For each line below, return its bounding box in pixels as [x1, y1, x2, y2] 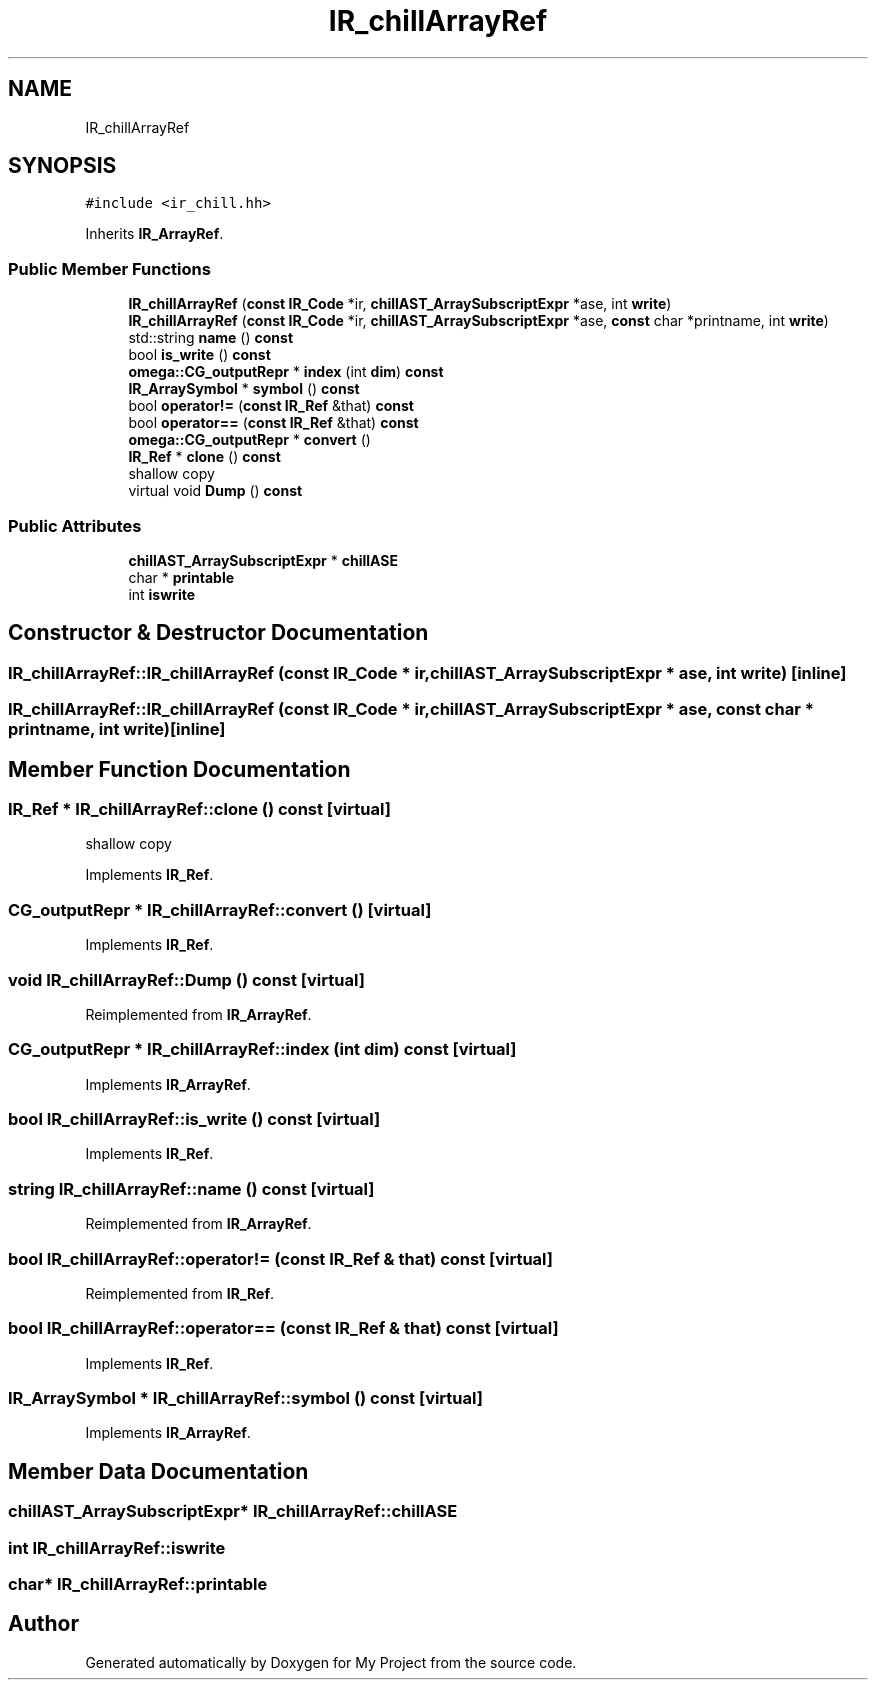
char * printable [128, 568, 235, 586]
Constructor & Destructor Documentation [8, 620, 429, 646]
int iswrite [128, 585, 196, 603]
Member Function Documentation [8, 756, 351, 782]
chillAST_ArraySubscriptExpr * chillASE [128, 551, 398, 569]
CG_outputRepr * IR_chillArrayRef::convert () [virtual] [8, 899, 432, 920]
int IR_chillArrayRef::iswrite [8, 1537, 226, 1558]
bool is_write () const [128, 346, 271, 364]
